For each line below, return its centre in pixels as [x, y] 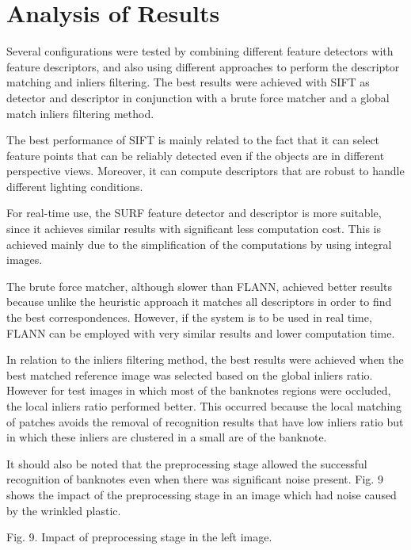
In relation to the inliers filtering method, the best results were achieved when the [205, 359]
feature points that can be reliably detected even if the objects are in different [196, 155]
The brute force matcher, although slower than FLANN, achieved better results [199, 286]
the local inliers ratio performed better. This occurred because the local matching [204, 406]
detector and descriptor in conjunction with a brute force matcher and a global [198, 97]
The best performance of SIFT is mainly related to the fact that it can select [193, 140]
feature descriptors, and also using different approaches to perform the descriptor [203, 66]
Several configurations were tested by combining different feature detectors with [200, 51]
